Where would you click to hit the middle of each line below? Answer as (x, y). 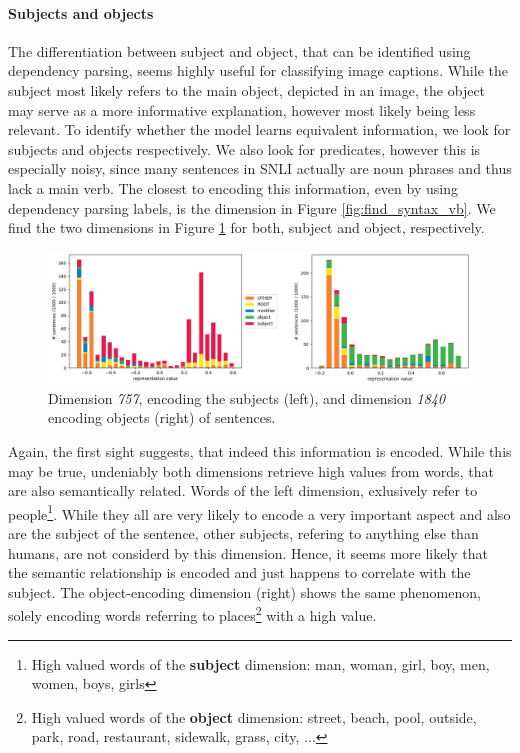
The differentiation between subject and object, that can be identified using (239, 50)
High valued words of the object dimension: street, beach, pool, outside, (254, 716)
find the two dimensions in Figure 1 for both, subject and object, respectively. (246, 227)
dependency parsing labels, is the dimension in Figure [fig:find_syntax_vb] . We (252, 207)
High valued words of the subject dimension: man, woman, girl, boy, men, (260, 663)
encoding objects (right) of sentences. (162, 417)
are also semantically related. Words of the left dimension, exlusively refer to (243, 490)
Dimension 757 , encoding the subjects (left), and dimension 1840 (247, 397)
